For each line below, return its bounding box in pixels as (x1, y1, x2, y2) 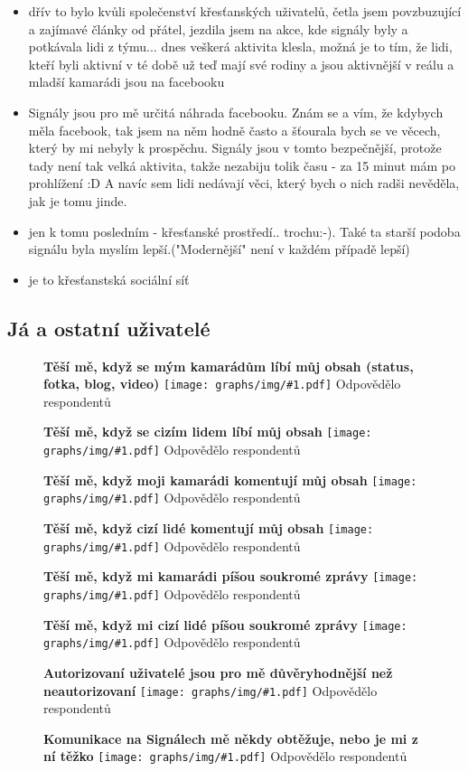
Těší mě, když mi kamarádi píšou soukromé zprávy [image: (43, 567, 418, 586)
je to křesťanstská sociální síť (28, 269, 190, 288)
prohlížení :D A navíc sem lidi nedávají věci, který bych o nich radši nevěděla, (28, 174, 460, 193)
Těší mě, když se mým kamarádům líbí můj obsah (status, (43, 356, 414, 375)
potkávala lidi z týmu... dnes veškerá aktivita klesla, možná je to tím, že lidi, (28, 37, 453, 56)
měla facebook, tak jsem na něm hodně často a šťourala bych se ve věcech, (28, 120, 441, 139)
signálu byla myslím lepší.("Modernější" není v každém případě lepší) (28, 240, 410, 259)
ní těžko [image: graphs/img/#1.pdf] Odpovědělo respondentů (43, 747, 407, 766)
